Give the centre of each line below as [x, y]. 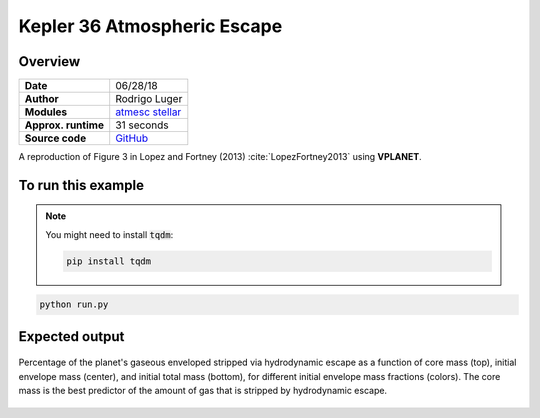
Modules [46, 112]
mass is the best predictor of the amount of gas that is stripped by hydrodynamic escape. [203, 391]
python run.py [74, 304]
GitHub [132, 138]
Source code [55, 138]
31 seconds [142, 125]
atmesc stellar [148, 112]
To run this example [81, 185]
